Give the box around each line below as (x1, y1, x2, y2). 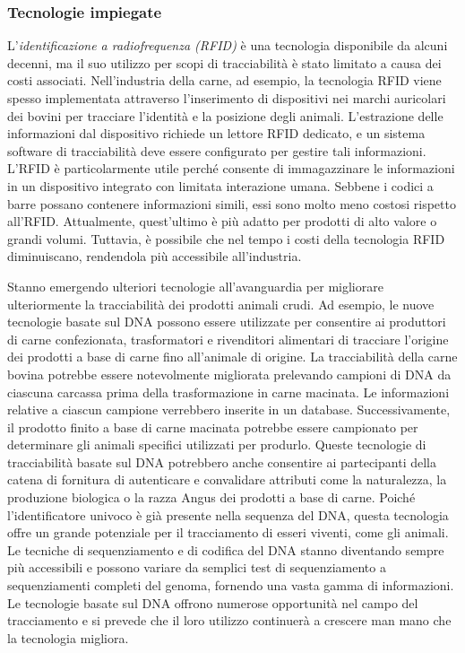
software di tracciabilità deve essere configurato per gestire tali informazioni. (7, 141, 426, 160)
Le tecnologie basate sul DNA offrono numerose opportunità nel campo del (7, 593, 418, 612)
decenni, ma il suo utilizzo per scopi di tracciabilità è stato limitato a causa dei (7, 53, 442, 72)
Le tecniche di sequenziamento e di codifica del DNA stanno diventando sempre (7, 540, 444, 559)
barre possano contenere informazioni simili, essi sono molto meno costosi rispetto (7, 194, 456, 213)
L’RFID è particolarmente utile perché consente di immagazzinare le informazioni (7, 159, 455, 178)
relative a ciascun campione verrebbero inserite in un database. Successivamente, (7, 400, 451, 419)
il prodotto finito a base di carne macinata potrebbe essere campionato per (7, 417, 418, 436)
